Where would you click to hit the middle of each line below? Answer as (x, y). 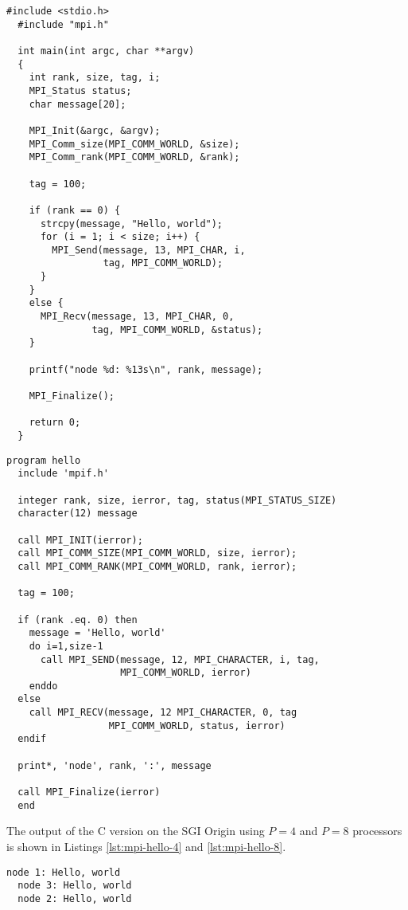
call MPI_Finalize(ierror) (89, 792)
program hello (44, 460)
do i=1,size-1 (66, 646)
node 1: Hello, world (64, 872)
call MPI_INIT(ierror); (80, 540)
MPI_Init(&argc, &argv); (95, 130)
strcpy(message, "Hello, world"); (132, 224)
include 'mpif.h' (63, 474)
